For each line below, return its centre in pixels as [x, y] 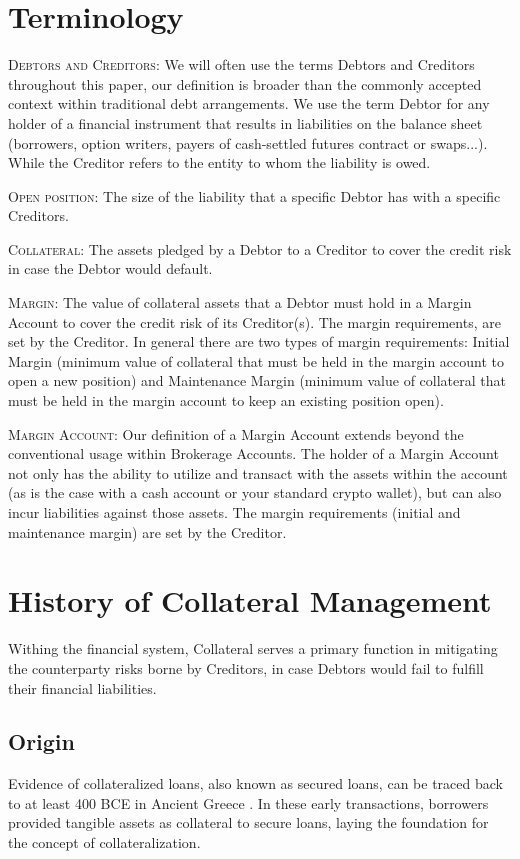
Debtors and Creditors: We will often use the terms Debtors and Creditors [241, 64]
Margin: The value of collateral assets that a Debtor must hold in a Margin [240, 302]
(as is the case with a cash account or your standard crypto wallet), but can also [255, 492]
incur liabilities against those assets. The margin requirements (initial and [234, 512]
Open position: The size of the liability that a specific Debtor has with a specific [254, 195]
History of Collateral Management [250, 600]
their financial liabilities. [82, 687]
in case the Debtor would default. [110, 268]
